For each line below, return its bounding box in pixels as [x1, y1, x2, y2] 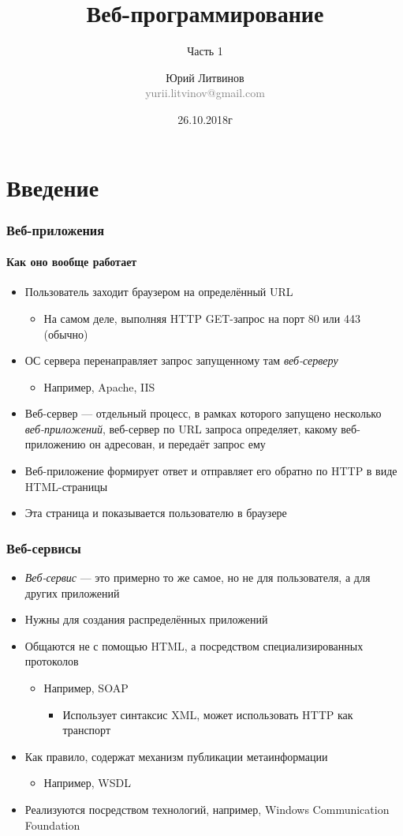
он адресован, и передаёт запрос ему [89, 436, 266, 452]
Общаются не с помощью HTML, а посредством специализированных [24, 637, 364, 654]
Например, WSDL [43, 774, 131, 791]
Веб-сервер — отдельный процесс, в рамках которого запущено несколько [24, 405, 382, 422]
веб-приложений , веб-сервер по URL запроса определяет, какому [24, 420, 338, 437]
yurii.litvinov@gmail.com [145, 84, 265, 101]
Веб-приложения [6, 219, 105, 239]
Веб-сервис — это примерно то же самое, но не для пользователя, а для [24, 569, 371, 586]
